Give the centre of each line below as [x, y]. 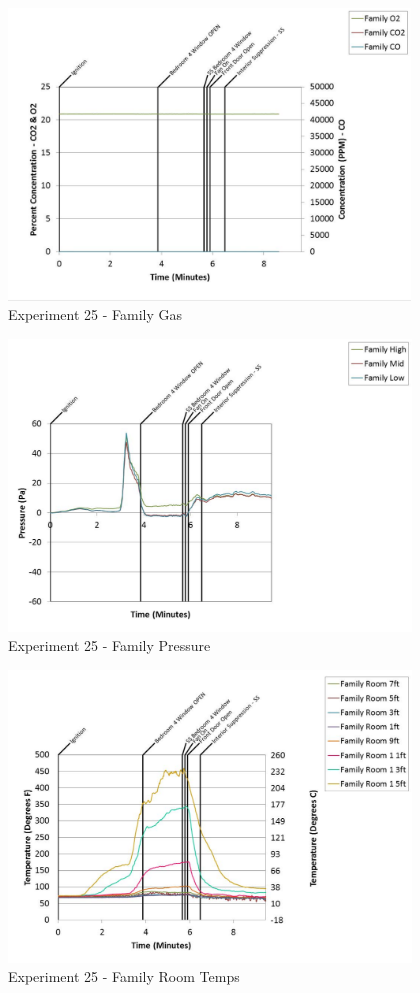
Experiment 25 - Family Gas [95, 314]
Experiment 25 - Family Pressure [109, 645]
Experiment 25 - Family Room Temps [124, 976]
